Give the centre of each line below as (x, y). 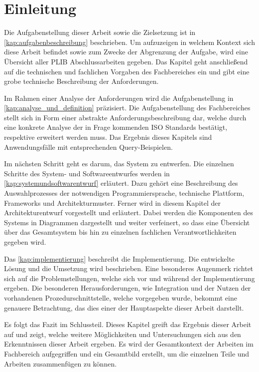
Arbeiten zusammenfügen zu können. (61, 363)
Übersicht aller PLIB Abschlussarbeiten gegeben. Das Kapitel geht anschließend (126, 61)
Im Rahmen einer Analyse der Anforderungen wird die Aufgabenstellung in (119, 98)
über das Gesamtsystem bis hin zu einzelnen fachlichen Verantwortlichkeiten (120, 232)
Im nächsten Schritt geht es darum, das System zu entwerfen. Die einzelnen (119, 164)
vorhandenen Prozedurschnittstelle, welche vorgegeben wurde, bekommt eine (121, 297)
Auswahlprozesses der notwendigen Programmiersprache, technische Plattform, (124, 193)
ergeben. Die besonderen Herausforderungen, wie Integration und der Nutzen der (128, 288)
